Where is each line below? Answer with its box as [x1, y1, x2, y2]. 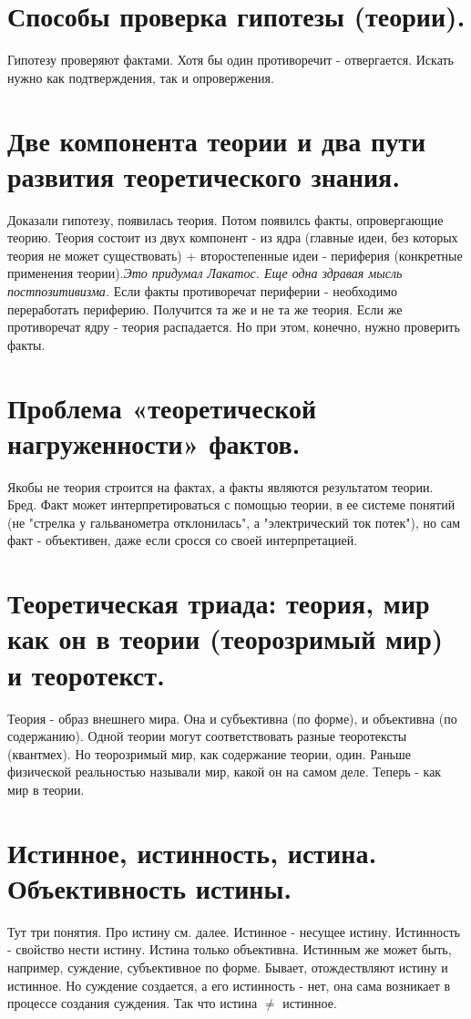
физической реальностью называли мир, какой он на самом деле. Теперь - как [7, 762, 442, 781]
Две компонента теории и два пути [7, 121, 426, 159]
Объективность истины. [7, 869, 292, 906]
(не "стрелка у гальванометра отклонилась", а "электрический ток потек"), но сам [7, 512, 461, 531]
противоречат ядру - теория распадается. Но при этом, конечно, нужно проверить [7, 317, 460, 336]
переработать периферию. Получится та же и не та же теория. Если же [7, 299, 403, 318]
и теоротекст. [7, 655, 165, 693]
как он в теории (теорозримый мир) [7, 620, 444, 657]
